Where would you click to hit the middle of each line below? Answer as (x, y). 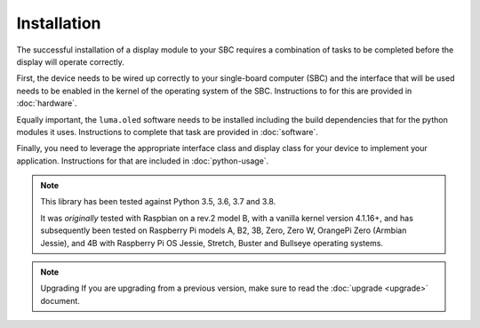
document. (60, 300)
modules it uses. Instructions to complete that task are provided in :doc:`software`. (168, 132)
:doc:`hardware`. (47, 103)
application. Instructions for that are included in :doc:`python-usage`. (143, 161)
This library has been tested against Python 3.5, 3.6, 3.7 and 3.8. (158, 202)
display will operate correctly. (70, 61)
